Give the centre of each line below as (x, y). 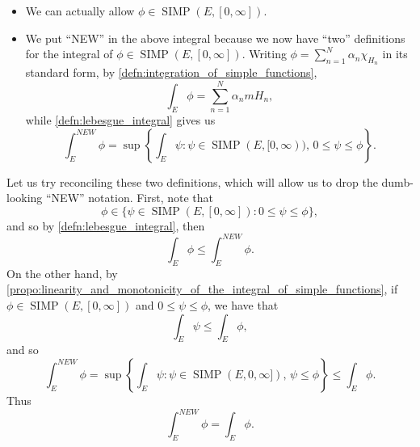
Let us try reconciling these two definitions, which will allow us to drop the (192, 181)
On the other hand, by (62, 273)
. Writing (264, 54)
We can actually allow (80, 11)
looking (25, 198)
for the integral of (69, 54)
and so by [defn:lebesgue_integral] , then (106, 225)
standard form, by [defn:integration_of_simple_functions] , (171, 72)
